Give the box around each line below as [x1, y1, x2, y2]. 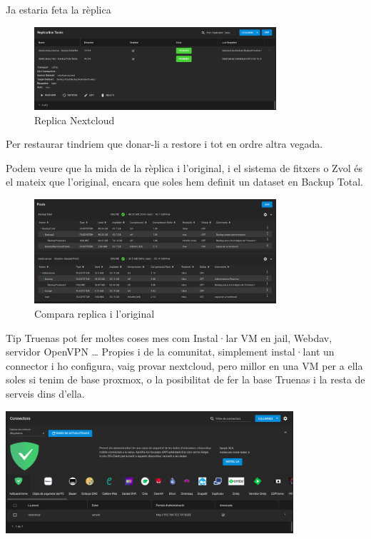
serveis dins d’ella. [6, 386, 85, 401]
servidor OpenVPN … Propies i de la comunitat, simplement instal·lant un [6, 344, 335, 359]
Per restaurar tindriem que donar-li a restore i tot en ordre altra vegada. [6, 136, 323, 151]
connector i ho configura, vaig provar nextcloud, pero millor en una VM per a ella [6, 358, 363, 373]
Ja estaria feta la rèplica [6, 2, 111, 16]
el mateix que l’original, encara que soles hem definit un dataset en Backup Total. [6, 174, 363, 189]
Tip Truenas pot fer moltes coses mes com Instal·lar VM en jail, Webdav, [6, 330, 332, 345]
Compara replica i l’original [34, 306, 155, 321]
